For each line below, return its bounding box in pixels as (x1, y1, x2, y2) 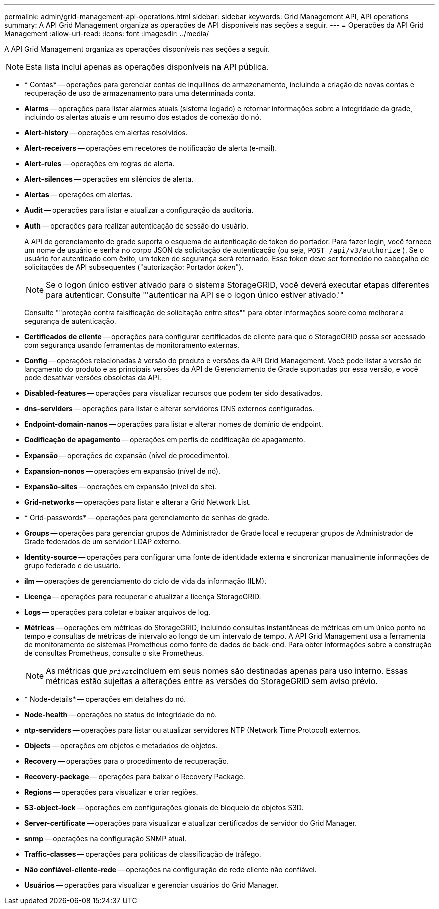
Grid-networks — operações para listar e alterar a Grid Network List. (24, 498, 251, 506)
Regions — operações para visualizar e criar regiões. (24, 788, 198, 796)
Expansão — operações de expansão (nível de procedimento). (24, 451, 230, 460)
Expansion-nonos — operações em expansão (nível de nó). (24, 467, 221, 475)
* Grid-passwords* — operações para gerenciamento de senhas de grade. (24, 513, 270, 522)
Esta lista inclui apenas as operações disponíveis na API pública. (26, 62, 269, 72)
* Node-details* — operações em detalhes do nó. (24, 695, 186, 703)
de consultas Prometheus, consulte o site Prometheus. (24, 649, 204, 657)
